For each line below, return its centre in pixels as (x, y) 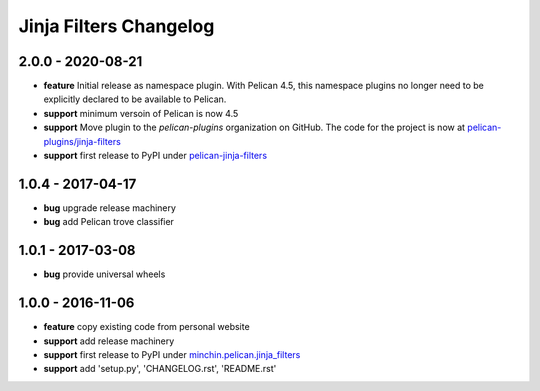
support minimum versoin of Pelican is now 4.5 (141, 113)
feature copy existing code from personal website (146, 327)
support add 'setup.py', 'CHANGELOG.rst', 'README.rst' (160, 369)
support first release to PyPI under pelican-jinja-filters (155, 156)
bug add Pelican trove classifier (109, 222)
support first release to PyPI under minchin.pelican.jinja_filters (172, 354)
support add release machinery (109, 341)
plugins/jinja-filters (82, 141)
